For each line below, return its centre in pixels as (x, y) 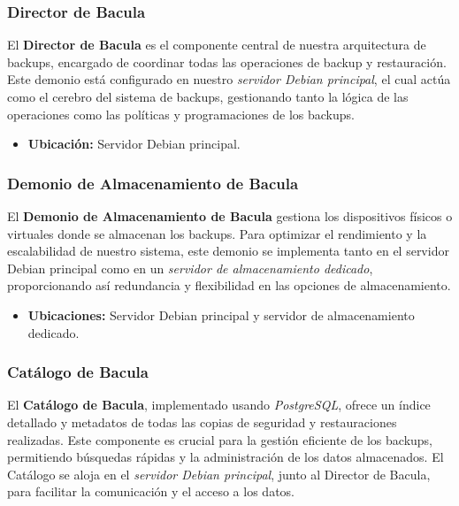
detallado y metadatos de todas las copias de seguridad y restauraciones (202, 422)
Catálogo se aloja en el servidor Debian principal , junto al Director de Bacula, (219, 474)
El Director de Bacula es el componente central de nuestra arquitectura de (217, 45)
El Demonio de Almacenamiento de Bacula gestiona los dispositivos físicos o (230, 216)
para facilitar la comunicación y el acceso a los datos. (151, 491)
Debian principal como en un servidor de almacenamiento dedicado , (190, 268)
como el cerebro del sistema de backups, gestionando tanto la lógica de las (208, 96)
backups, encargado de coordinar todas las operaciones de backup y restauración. (227, 61)
